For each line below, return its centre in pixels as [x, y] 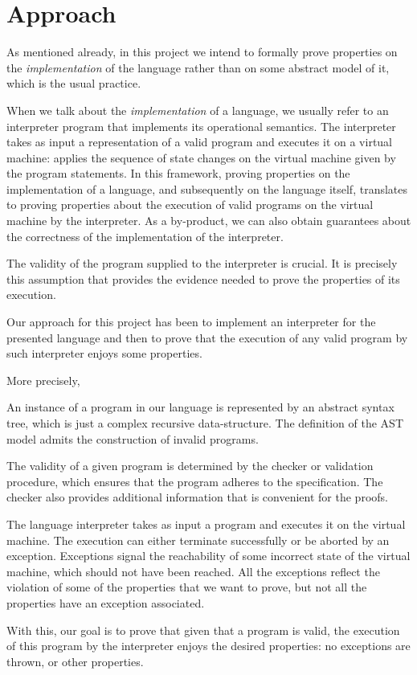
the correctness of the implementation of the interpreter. [145, 236]
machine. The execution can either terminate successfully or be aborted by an [198, 540]
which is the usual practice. [74, 83]
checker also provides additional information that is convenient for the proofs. [197, 497]
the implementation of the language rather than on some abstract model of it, [198, 67]
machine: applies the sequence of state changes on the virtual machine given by [201, 157]
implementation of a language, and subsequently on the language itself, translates [207, 188]
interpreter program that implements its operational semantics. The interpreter [201, 126]
